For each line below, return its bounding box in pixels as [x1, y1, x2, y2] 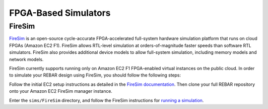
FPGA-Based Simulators [9, 7, 111, 18]
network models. [9, 56, 44, 62]
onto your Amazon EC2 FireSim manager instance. [9, 88, 113, 94]
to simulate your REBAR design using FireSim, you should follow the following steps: [9, 72, 181, 78]
